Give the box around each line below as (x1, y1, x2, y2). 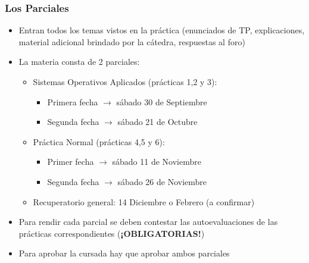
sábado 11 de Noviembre (112, 155, 201, 168)
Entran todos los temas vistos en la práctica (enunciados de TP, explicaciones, (18, 24, 305, 36)
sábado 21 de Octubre (117, 115, 198, 128)
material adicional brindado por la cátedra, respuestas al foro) (18, 35, 245, 48)
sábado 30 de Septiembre (116, 95, 207, 108)
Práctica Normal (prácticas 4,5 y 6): (33, 135, 165, 148)
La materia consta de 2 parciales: (18, 55, 140, 68)
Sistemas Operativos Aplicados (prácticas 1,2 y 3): (33, 76, 217, 87)
